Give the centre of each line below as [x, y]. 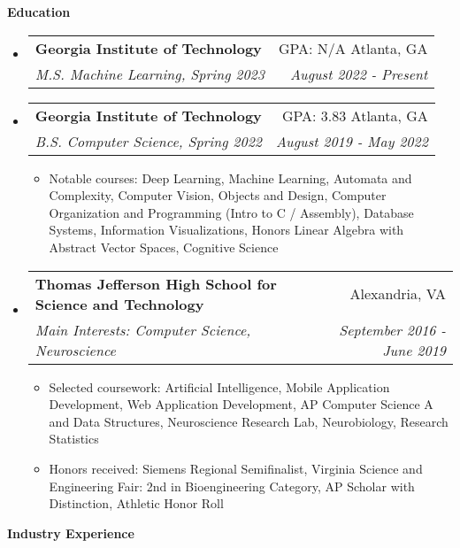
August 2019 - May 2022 [352, 141]
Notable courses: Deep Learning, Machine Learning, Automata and [230, 178]
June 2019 [414, 350]
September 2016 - [392, 329]
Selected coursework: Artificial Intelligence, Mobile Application [219, 386]
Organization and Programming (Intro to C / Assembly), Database [231, 212]
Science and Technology [119, 304]
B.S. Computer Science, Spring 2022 [149, 141]
